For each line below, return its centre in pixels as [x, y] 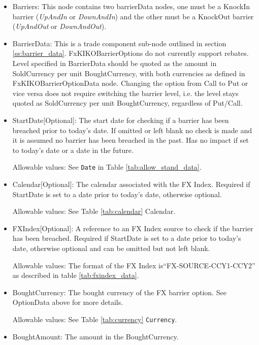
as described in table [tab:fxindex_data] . [76, 275]
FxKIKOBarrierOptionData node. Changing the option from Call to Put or [130, 83]
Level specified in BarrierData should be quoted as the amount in [115, 63]
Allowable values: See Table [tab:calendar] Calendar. [94, 211]
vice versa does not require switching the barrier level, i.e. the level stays [125, 93]
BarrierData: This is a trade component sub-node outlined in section [119, 43]
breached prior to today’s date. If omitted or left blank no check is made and [132, 130]
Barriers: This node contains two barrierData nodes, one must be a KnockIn [131, 6]
